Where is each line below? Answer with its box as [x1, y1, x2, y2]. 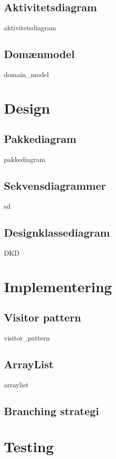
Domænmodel [4, 46, 75, 61]
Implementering [4, 276, 112, 296]
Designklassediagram [4, 224, 110, 239]
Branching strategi [4, 403, 99, 418]
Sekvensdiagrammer [4, 178, 106, 193]
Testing [4, 437, 54, 457]
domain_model [4, 69, 49, 79]
